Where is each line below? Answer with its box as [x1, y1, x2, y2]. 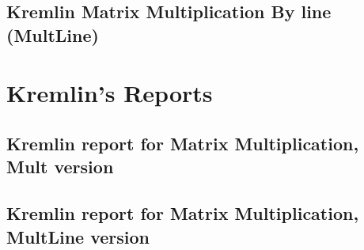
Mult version [6, 154, 114, 179]
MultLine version [6, 224, 150, 248]
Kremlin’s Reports [6, 77, 213, 109]
